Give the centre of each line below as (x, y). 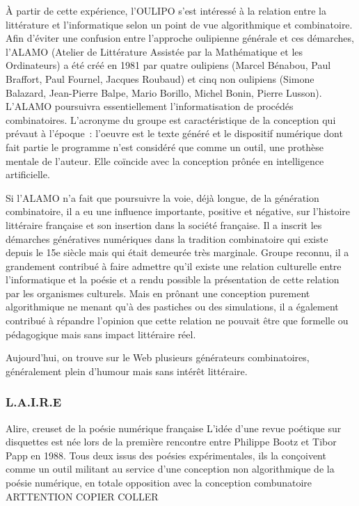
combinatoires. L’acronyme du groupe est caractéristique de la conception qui (171, 119)
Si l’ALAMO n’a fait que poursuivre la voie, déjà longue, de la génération (162, 197)
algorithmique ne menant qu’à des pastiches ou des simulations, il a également (172, 307)
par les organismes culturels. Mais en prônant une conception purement (158, 293)
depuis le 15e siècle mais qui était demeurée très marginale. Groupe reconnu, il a (177, 252)
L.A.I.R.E (34, 402)
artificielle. (28, 174)
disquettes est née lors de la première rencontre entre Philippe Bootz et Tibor (171, 442)
